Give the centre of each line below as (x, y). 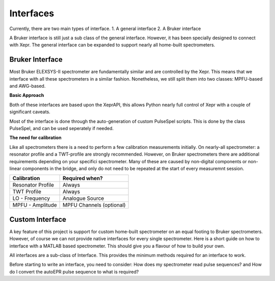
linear (15, 168)
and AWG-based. (28, 86)
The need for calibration (35, 138)
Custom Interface (38, 219)
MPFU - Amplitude (35, 205)
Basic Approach (27, 95)
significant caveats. (30, 112)
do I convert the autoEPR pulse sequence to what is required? (74, 272)
